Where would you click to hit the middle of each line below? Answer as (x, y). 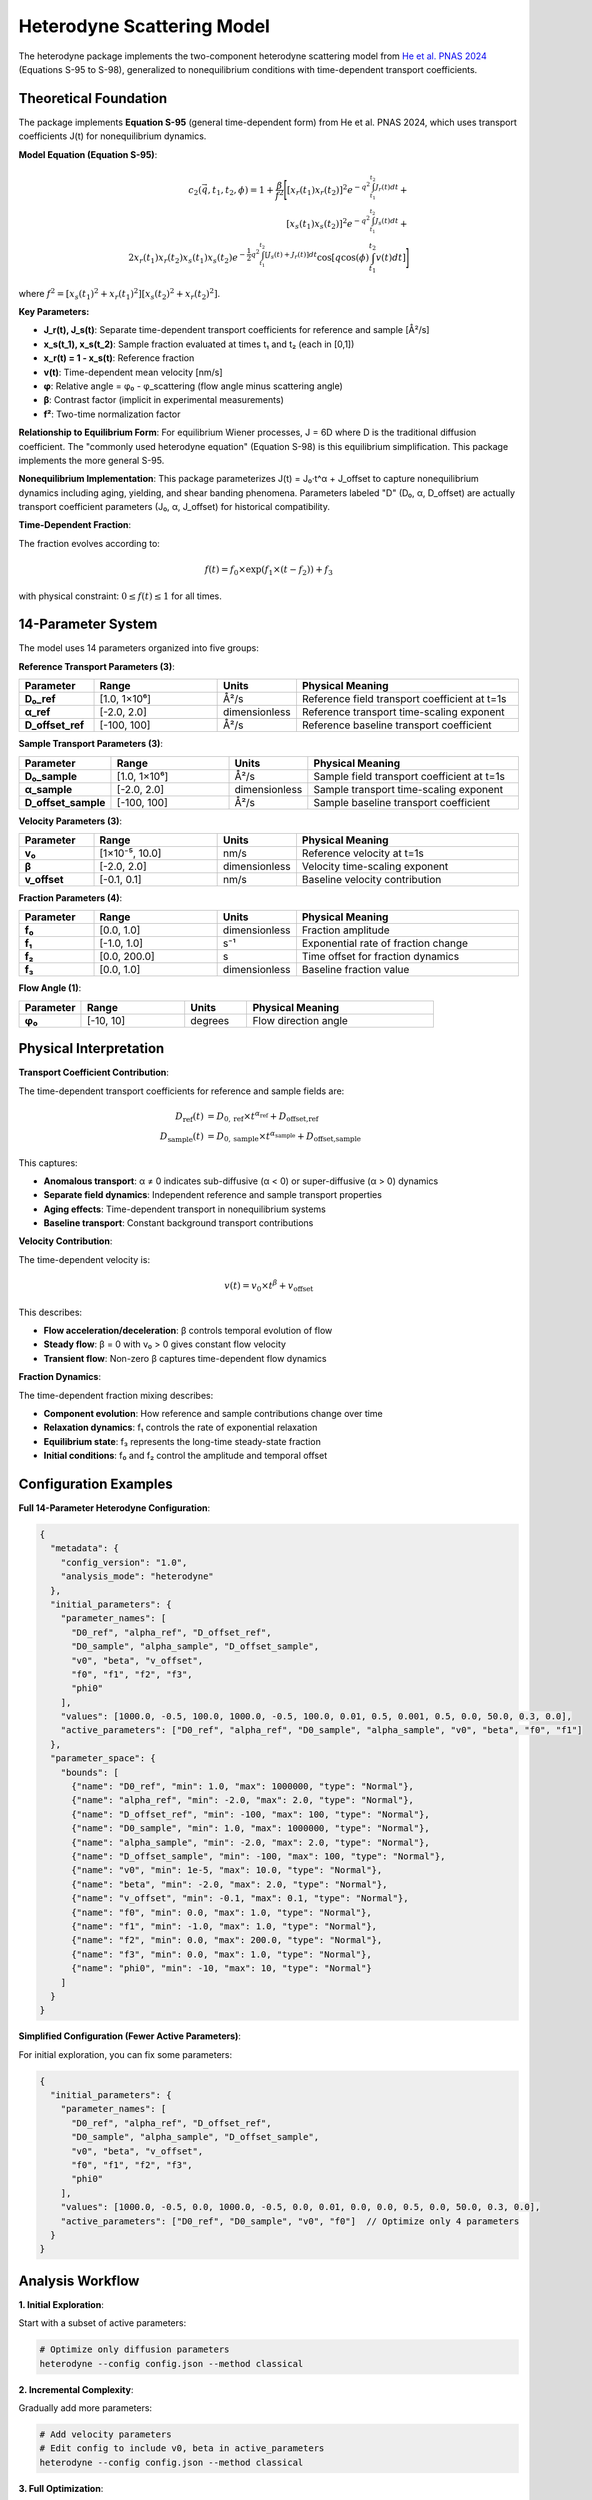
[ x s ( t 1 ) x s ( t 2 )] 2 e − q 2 (328, 223)
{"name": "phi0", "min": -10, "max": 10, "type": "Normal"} (221, 1968)
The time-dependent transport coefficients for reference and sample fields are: (181, 1091)
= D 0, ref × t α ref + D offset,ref (262, 1116)
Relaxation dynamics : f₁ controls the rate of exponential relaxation (180, 1427)
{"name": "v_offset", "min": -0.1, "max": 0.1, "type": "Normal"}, (240, 1898)
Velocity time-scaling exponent (375, 867)
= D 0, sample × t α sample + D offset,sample (284, 1136)
